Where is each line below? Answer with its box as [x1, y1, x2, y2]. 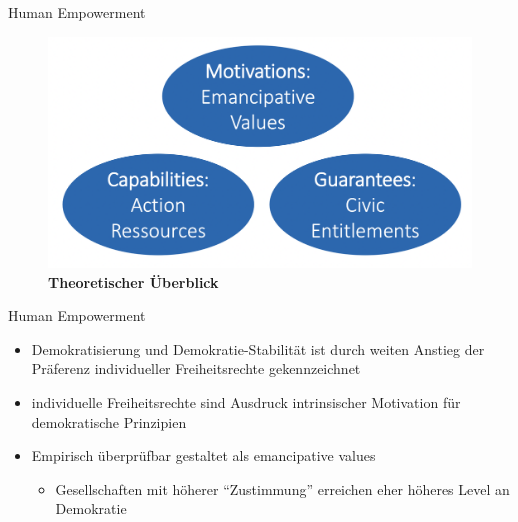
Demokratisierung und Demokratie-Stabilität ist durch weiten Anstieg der [31, 338, 485, 359]
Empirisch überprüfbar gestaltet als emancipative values [31, 445, 376, 466]
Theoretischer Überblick [48, 271, 219, 292]
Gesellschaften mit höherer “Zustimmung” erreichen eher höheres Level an [55, 478, 510, 499]
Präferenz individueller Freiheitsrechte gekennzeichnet [31, 358, 361, 379]
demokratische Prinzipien [31, 411, 187, 432]
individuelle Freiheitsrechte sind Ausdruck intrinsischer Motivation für [31, 392, 461, 413]
